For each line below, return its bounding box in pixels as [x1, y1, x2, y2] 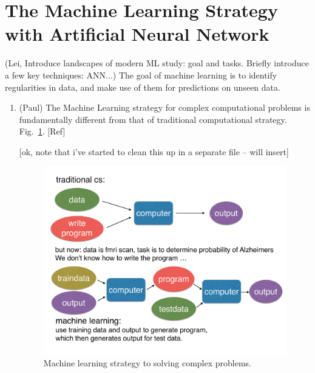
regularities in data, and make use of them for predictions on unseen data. [5, 80, 280, 93]
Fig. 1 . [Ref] [19, 125, 66, 138]
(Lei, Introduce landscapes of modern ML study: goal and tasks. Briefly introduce [5, 57, 309, 69]
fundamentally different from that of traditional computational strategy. [19, 113, 287, 125]
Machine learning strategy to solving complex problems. [43, 357, 251, 369]
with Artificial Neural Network [5, 21, 269, 46]
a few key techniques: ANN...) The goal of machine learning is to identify [5, 68, 277, 81]
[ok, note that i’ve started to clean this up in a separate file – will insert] [19, 145, 289, 158]
